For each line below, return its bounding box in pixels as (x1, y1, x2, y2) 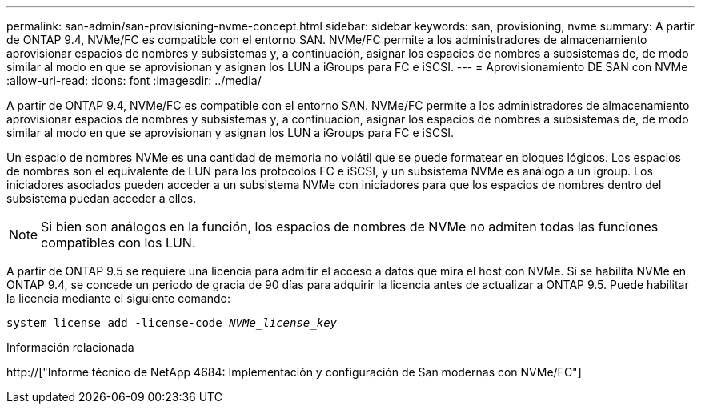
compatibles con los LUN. (41, 235, 196, 251)
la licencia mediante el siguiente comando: (6, 291, 230, 305)
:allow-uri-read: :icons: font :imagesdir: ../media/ (6, 74, 262, 87)
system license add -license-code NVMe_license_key (6, 316, 338, 329)
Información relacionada (6, 340, 134, 354)
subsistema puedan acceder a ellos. (6, 191, 197, 205)
